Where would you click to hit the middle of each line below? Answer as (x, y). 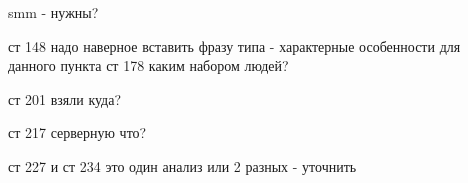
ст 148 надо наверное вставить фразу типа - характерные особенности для (234, 45)
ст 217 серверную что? (77, 132)
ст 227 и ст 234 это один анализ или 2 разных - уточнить (182, 165)
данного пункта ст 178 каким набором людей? (148, 65)
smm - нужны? (53, 12)
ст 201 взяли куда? (65, 98)
